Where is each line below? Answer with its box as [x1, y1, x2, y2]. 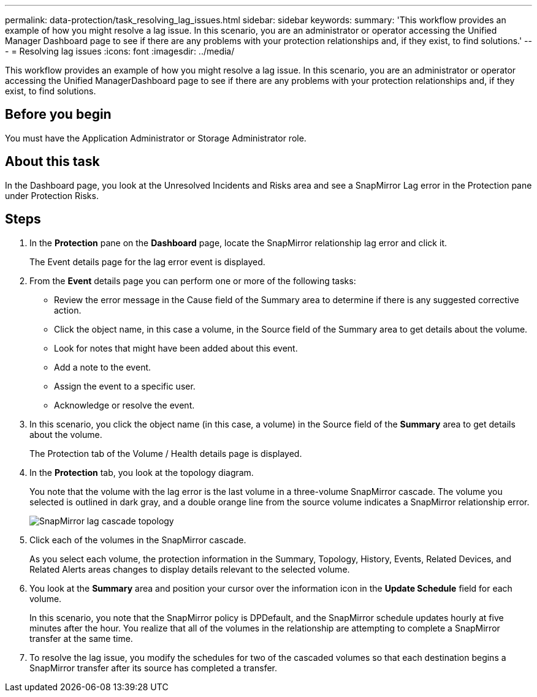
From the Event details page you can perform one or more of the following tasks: [29, 275, 356, 286]
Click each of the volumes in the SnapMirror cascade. [29, 534, 246, 545]
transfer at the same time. [29, 633, 133, 644]
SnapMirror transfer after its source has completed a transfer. [29, 662, 278, 673]
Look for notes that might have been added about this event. [54, 342, 298, 353]
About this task [5, 154, 100, 170]
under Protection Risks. [5, 190, 99, 201]
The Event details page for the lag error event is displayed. [29, 256, 265, 267]
